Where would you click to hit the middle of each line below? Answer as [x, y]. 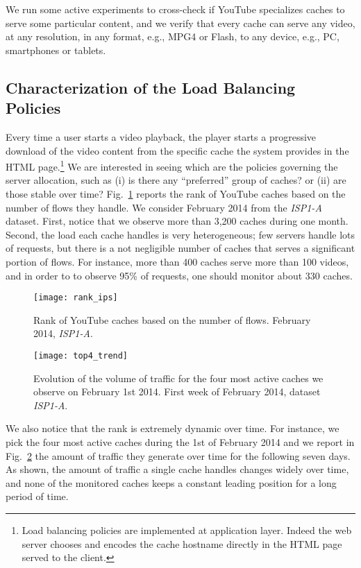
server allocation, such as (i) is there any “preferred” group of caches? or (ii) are [176, 180]
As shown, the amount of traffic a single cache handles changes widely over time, [177, 469]
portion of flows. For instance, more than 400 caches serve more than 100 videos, [177, 261]
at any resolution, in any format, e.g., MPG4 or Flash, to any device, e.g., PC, [173, 36]
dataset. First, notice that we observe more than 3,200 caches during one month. [177, 221]
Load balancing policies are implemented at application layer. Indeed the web [187, 530]
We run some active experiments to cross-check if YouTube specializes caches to [175, 9]
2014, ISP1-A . [63, 333]
